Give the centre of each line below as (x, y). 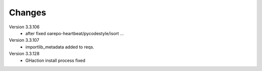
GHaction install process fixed (56, 60)
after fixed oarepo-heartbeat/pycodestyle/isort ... (74, 33)
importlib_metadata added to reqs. (60, 47)
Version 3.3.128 (24, 54)
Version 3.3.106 (24, 27)
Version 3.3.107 (24, 40)
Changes (27, 12)
